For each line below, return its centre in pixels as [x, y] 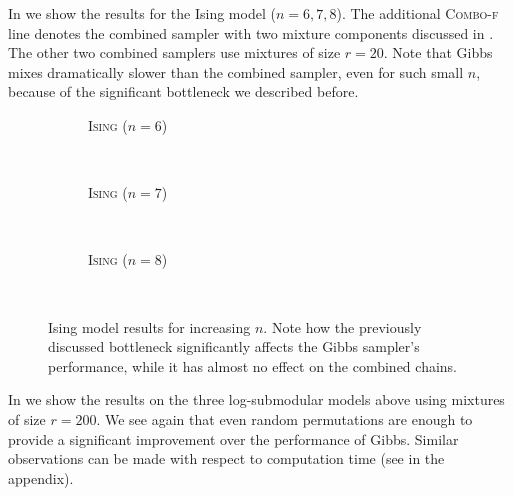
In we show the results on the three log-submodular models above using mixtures [256, 399]
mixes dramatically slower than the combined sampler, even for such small [236, 71]
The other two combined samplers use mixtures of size [174, 52]
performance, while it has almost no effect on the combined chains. [252, 365]
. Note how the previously [342, 326]
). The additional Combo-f [417, 13]
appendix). [41, 477]
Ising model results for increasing [149, 326]
